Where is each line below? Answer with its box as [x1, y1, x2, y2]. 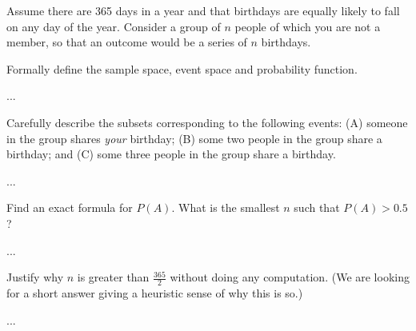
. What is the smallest [171, 199, 280, 216]
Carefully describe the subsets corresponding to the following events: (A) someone [6, 114, 408, 130]
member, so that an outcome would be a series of [6, 34, 247, 50]
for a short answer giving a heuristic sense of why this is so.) [6, 284, 303, 301]
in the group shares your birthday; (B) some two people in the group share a [6, 130, 382, 146]
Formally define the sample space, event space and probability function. [6, 60, 358, 77]
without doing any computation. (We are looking [170, 269, 410, 285]
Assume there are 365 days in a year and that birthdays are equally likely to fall [6, 2, 400, 18]
